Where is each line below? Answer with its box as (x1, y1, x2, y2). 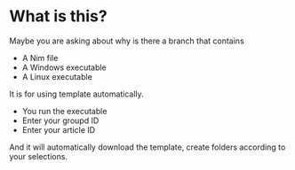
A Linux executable (21, 71, 93, 81)
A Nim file (21, 52, 59, 63)
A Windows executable (21, 62, 107, 73)
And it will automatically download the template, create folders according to (9, 142, 286, 152)
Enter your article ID (21, 124, 96, 135)
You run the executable (21, 105, 108, 116)
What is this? (9, 6, 108, 27)
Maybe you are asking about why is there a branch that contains (9, 35, 244, 46)
